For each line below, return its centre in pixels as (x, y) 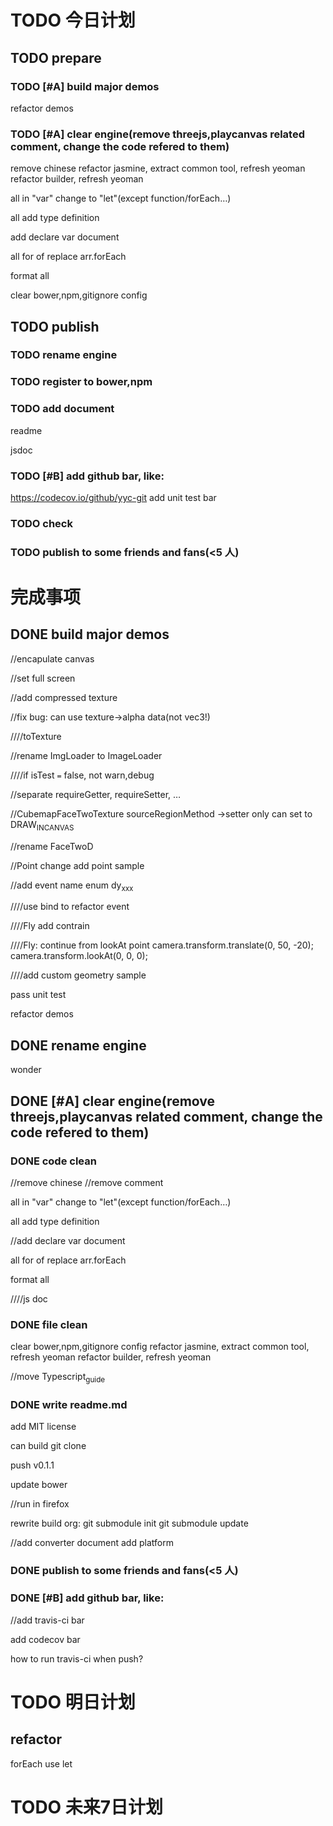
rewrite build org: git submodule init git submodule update (129, 1523)
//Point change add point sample (77, 865)
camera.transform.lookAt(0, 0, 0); (79, 956)
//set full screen (43, 678)
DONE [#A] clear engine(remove (113, 1101)
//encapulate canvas (52, 658)
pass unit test (38, 995)
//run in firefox (40, 1504)
